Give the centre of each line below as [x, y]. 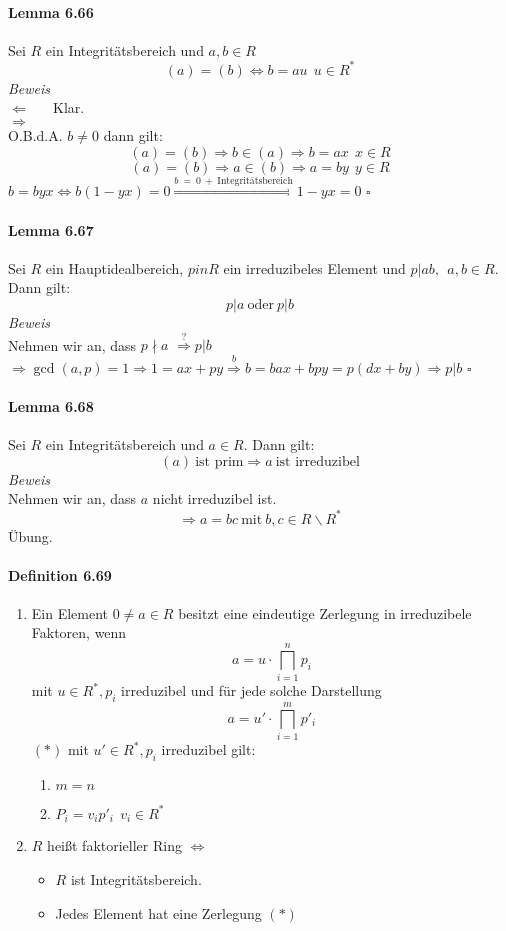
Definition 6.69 [60, 574]
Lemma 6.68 [51, 406]
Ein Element [70, 612]
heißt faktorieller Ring [114, 845]
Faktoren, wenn [79, 632]
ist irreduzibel [317, 461]
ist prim [219, 461]
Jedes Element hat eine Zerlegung [158, 912]
